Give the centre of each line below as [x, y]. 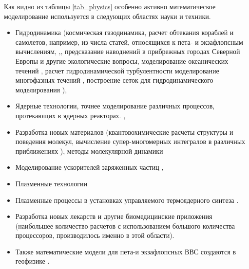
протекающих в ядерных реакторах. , [70, 115]
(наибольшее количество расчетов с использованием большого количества [125, 225]
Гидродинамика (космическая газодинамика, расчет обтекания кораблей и [124, 32]
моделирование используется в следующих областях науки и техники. [107, 16]
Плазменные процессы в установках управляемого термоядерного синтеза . [127, 200]
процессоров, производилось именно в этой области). [95, 235]
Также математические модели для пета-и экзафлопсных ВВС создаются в [126, 251]
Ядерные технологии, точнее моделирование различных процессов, [115, 106]
